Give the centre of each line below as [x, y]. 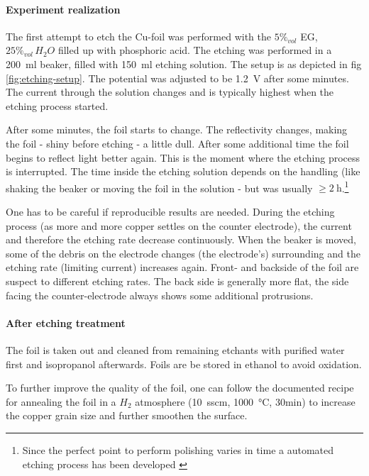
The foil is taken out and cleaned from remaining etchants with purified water [175, 349]
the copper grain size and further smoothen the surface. [127, 415]
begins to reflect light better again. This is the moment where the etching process [183, 157]
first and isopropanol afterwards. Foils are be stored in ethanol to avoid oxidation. [184, 364]
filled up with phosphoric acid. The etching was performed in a [195, 50]
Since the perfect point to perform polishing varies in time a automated [178, 449]
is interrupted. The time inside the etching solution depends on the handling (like [183, 171]
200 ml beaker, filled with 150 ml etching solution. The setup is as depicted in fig [184, 63]
